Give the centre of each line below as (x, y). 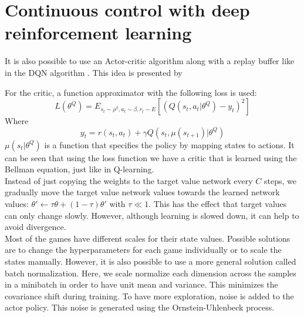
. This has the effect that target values (218, 204)
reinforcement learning (98, 33)
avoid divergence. (36, 227)
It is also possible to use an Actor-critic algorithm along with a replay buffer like (150, 61)
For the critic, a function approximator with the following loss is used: (131, 92)
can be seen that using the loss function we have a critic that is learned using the (151, 157)
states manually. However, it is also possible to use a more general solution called (151, 261)
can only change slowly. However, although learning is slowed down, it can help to (152, 215)
